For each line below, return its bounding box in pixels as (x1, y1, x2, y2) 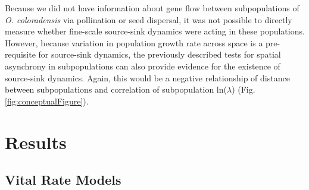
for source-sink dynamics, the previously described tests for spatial (38, 48, 281, 61)
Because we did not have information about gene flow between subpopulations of (5, 2, 299, 14)
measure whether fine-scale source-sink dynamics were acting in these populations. (5, 25, 305, 37)
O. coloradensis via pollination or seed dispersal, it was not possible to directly (5, 13, 292, 26)
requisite (5, 48, 36, 61)
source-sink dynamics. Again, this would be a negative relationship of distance (5, 71, 290, 84)
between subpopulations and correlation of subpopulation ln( (5, 83, 227, 96)
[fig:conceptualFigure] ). (5, 94, 89, 107)
